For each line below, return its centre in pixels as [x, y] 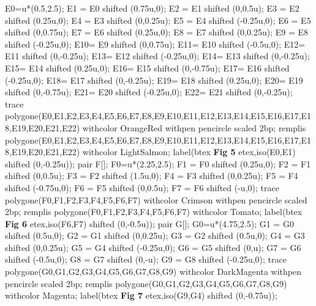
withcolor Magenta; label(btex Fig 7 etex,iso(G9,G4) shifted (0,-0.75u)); [141, 295]
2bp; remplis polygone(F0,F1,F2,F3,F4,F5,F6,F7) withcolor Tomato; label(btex [154, 212]
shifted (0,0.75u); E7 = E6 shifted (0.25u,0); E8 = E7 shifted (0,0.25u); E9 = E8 [156, 32]
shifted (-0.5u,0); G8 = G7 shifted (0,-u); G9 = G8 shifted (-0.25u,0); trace [146, 259]
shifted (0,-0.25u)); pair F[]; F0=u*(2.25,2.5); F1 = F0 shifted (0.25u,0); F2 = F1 [158, 163]
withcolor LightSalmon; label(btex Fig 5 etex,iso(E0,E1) [189, 152]
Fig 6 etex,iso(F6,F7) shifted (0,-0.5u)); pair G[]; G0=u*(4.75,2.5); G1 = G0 [149, 223]
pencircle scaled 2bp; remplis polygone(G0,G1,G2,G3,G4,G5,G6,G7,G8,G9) [146, 283]
